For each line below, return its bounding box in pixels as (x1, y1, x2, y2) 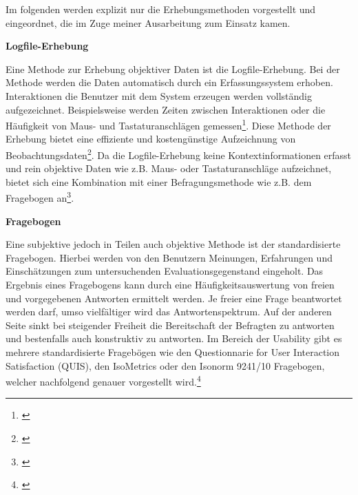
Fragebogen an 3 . (6, 189, 74, 205)
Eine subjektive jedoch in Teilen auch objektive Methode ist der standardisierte (6, 237, 341, 251)
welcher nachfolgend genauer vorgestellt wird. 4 (6, 372, 201, 388)
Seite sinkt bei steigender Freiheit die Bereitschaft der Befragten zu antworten (6, 317, 335, 332)
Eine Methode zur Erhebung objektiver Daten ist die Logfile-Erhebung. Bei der (6, 61, 340, 76)
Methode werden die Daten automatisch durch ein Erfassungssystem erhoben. (6, 75, 333, 89)
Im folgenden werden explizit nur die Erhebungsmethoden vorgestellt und (6, 2, 316, 16)
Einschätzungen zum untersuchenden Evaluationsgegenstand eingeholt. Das (6, 264, 324, 278)
